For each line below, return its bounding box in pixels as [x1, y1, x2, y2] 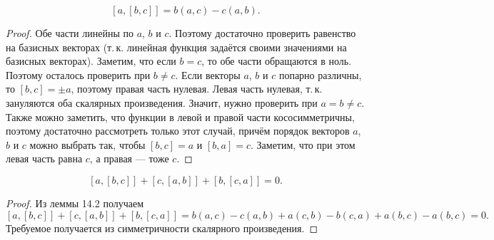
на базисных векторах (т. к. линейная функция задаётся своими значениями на [6, 39, 347, 54]
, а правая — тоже [89, 151, 169, 166]
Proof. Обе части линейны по [6, 26, 133, 40]
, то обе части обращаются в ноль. [201, 53, 352, 68]
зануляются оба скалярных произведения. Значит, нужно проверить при [6, 95, 318, 110]
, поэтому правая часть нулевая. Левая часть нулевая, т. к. [71, 81, 323, 96]
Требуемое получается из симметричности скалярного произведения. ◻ [6, 220, 318, 235]
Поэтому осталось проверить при [6, 67, 151, 82]
